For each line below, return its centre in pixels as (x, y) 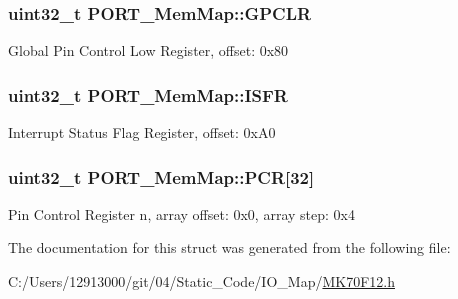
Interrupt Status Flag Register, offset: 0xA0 (142, 132)
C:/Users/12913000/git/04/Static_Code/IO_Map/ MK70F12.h (201, 281)
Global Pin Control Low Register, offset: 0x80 (148, 50)
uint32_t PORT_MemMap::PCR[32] (161, 176)
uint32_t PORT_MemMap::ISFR (148, 94)
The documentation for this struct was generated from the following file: (229, 247)
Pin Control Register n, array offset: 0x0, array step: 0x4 (181, 213)
